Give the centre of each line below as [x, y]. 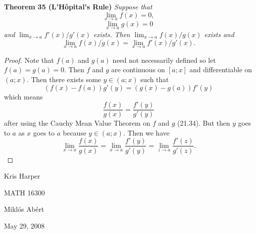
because [75, 132]
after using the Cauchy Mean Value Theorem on [77, 123]
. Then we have [146, 132]
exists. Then [112, 34]
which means [24, 96]
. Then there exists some [64, 79]
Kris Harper [22, 176]
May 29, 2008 [25, 225]
